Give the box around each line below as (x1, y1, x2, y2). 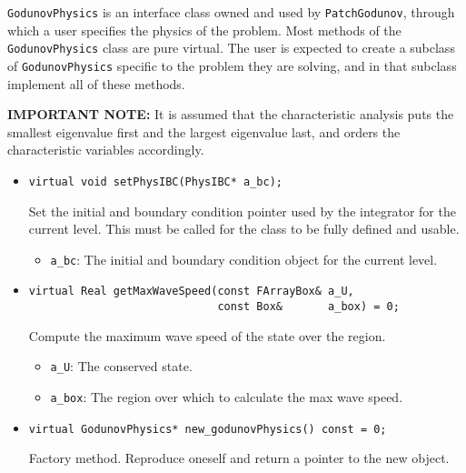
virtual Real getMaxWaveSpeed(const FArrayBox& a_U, (28, 285, 354, 298)
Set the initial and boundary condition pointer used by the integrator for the (28, 201, 456, 220)
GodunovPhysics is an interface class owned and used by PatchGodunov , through (7, 3, 455, 21)
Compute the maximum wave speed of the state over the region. (28, 326, 386, 345)
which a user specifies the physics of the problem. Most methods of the (7, 20, 402, 39)
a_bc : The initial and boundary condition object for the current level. (50, 249, 438, 268)
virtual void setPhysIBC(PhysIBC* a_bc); (28, 175, 283, 188)
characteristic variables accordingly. (7, 140, 204, 159)
